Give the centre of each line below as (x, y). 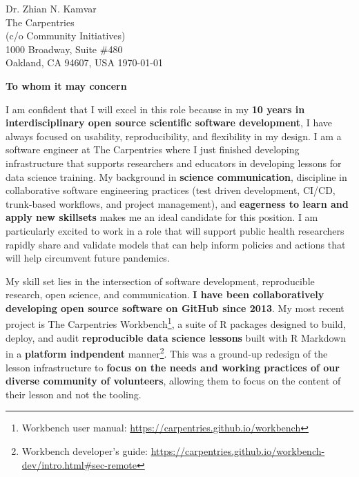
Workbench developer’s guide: (85, 450)
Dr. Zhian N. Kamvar (51, 8)
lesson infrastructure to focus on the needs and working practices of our (173, 367)
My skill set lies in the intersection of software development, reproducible (160, 281)
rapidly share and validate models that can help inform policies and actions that (176, 244)
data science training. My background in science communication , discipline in (176, 176)
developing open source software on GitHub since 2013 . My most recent (175, 308)
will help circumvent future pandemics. (88, 258)
